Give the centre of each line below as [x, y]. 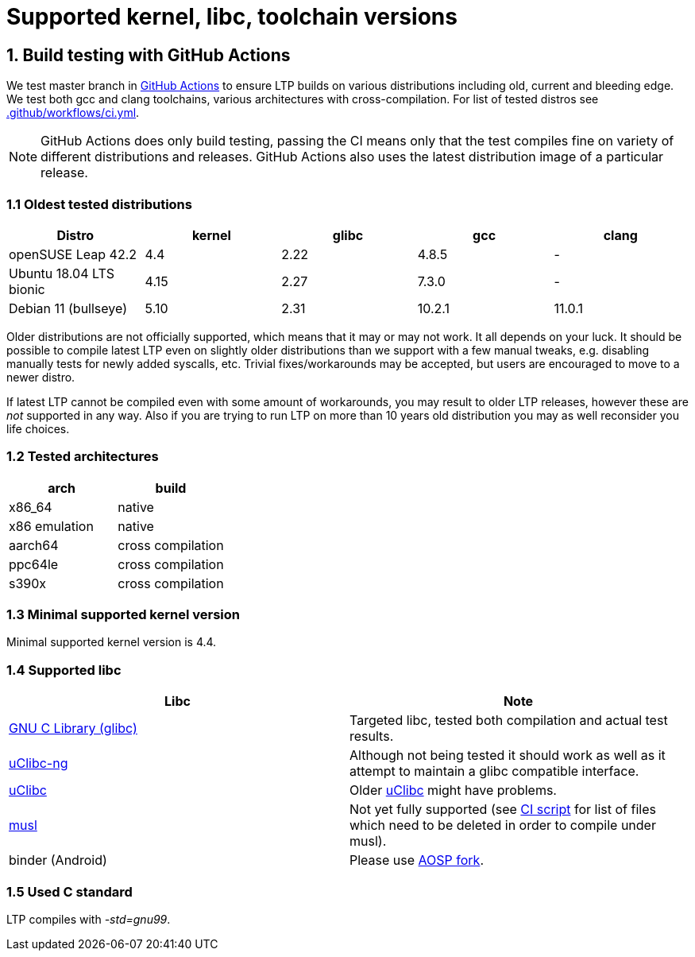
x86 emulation [51, 526]
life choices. [38, 428]
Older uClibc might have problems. [453, 790]
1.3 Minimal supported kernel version [123, 615]
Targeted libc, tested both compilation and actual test [509, 721]
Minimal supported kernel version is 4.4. [112, 642]
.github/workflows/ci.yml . [73, 113]
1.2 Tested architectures [83, 457]
